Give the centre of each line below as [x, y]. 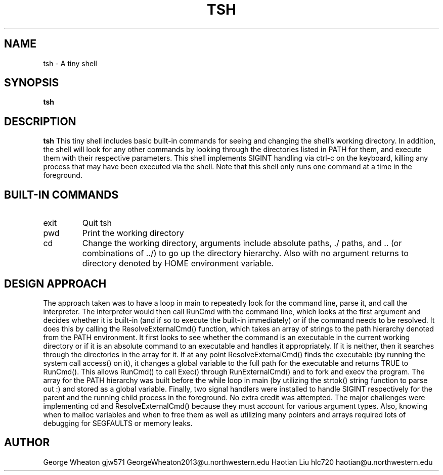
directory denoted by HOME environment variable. [178, 264]
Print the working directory [133, 233]
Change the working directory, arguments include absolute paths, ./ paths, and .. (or [242, 243]
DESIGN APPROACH [55, 283]
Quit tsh [97, 223]
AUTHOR [27, 443]
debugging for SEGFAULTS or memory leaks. [118, 423]
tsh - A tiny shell [70, 63]
